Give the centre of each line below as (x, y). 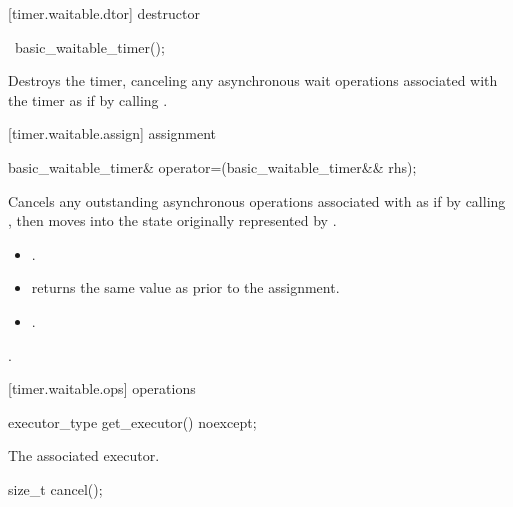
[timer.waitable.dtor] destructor (104, 13)
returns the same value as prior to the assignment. (185, 287)
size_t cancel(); (55, 488)
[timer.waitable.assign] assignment (112, 133)
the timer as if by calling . (88, 99)
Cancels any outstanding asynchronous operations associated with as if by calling (257, 200)
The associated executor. (84, 455)
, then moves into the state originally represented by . (172, 220)
